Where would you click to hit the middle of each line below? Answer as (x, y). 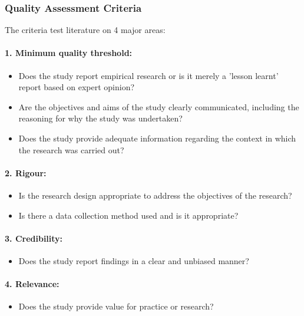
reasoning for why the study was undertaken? (100, 118)
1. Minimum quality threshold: (69, 53)
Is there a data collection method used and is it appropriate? (128, 215)
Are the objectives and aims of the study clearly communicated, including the (159, 106)
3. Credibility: (34, 238)
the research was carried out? (71, 149)
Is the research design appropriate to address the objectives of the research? (155, 195)
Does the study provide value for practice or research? (116, 306)
